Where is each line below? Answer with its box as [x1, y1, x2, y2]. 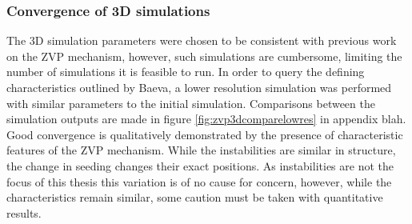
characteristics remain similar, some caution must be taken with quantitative [6, 189, 383, 206]
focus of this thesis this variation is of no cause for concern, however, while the [6, 173, 392, 190]
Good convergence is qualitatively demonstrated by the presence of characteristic [6, 126, 403, 142]
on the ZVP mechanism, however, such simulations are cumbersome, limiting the [6, 47, 402, 64]
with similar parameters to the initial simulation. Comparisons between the [6, 94, 375, 111]
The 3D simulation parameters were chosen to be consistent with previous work [6, 32, 397, 49]
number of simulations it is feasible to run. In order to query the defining [6, 63, 365, 80]
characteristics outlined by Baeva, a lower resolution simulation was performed [6, 79, 392, 95]
